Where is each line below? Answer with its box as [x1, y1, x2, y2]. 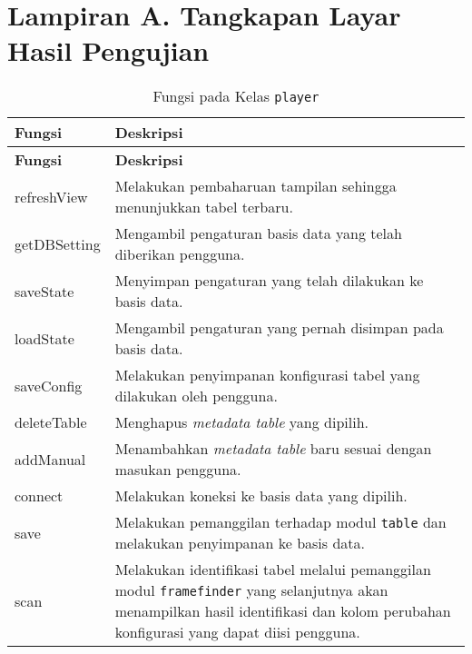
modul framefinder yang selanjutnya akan [114, 580, 388, 601]
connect [15, 485, 64, 507]
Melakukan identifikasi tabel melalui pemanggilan [114, 559, 431, 580]
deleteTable [15, 411, 87, 433]
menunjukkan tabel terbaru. [114, 196, 293, 218]
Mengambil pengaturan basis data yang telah [114, 223, 402, 244]
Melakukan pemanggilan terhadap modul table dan [114, 511, 447, 533]
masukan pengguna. [114, 459, 241, 481]
